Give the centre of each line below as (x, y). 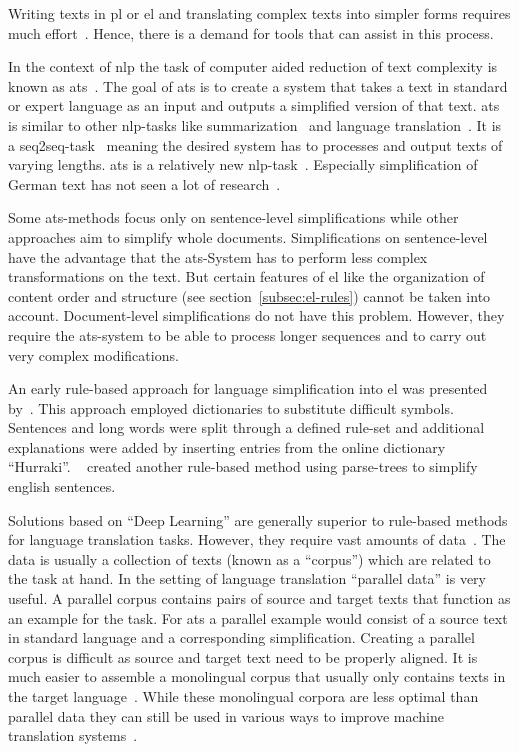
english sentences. (62, 486)
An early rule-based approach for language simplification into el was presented (248, 388)
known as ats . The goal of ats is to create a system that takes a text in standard (258, 85)
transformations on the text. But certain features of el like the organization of (246, 276)
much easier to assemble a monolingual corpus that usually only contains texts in (257, 676)
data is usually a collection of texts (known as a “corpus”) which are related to (249, 558)
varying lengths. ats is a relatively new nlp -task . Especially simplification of (243, 164)
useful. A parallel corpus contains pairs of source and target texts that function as (259, 598)
